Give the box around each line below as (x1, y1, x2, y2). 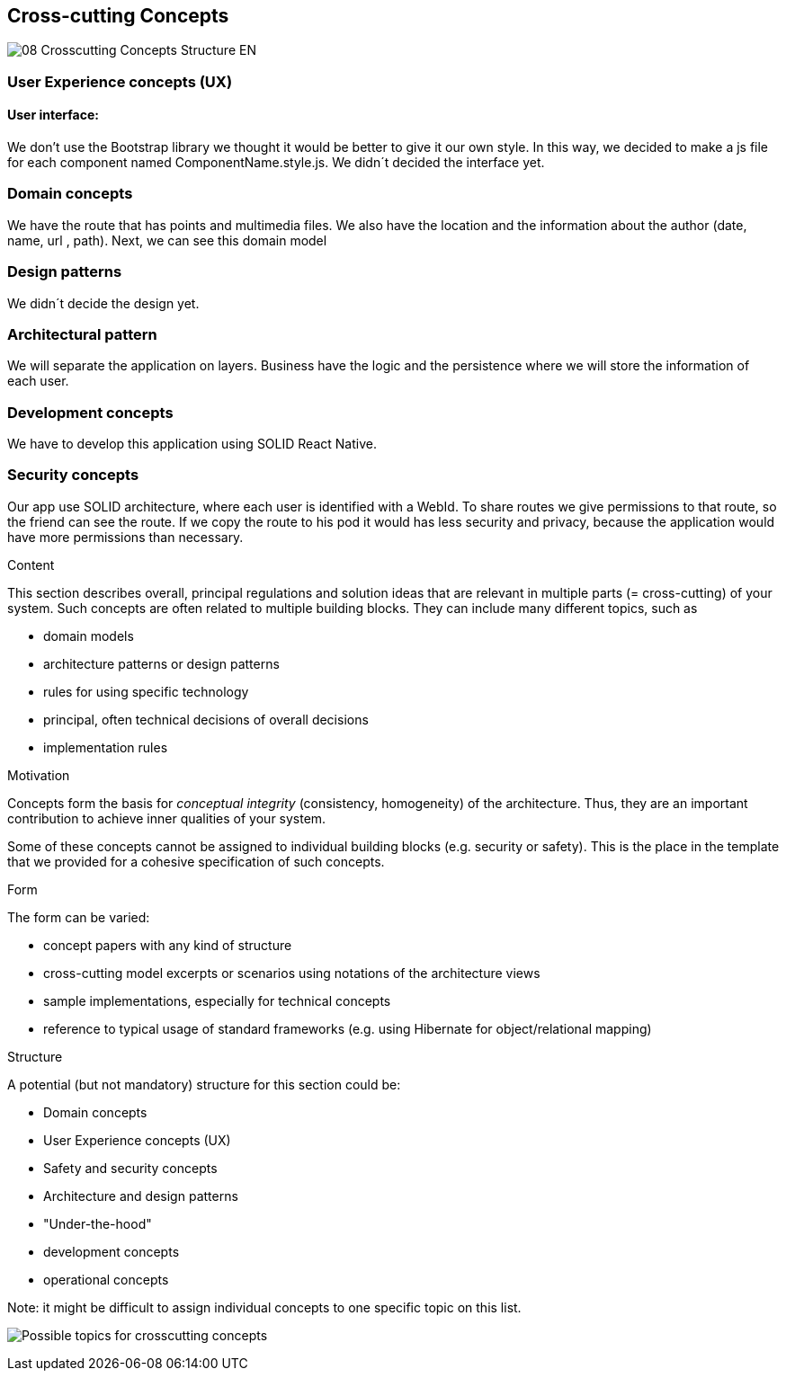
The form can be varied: (7, 909, 150, 925)
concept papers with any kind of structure (43, 937, 292, 953)
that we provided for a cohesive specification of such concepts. (7, 853, 385, 869)
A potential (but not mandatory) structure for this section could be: (7, 1076, 401, 1092)
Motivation (7, 767, 70, 783)
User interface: (7, 107, 99, 123)
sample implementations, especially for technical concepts (43, 992, 391, 1009)
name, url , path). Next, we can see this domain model (7, 232, 327, 248)
